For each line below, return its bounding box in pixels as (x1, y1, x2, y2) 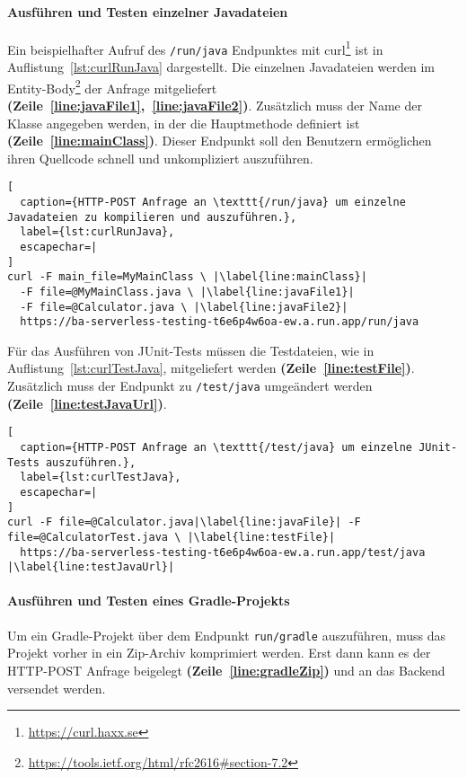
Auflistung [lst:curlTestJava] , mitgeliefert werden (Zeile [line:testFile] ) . (7, 358, 415, 377)
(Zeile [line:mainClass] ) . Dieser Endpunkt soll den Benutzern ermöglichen (7, 131, 432, 150)
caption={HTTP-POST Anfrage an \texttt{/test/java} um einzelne (20, 440, 413, 454)
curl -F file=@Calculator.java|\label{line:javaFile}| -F (7, 516, 361, 529)
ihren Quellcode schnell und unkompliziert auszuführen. (7, 148, 313, 167)
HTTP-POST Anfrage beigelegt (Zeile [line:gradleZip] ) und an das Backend (7, 660, 445, 679)
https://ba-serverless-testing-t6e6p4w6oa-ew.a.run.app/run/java (20, 315, 419, 329)
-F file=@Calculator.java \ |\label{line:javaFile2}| (20, 300, 348, 314)
